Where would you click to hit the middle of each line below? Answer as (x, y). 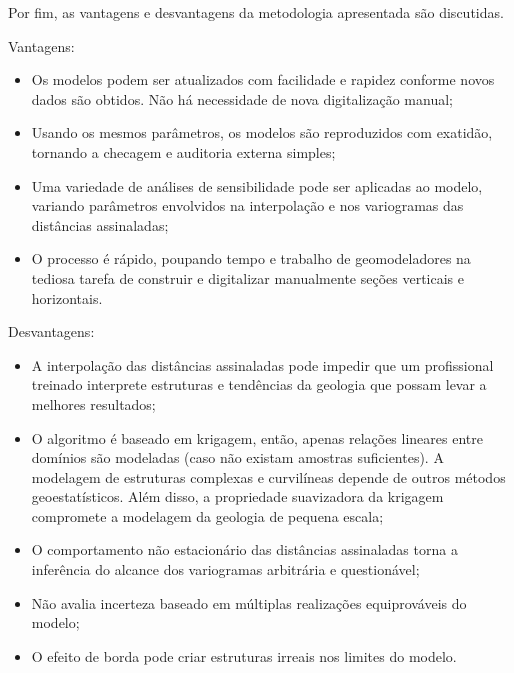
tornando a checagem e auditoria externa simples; (183, 151)
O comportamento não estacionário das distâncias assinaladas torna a (244, 549)
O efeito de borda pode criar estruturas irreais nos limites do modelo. (244, 655)
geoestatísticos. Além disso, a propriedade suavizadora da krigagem (237, 496)
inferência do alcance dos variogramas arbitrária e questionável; (225, 569)
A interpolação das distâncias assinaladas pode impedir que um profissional (262, 364)
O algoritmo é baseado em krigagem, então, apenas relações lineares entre (257, 437)
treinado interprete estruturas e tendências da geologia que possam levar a (259, 384)
